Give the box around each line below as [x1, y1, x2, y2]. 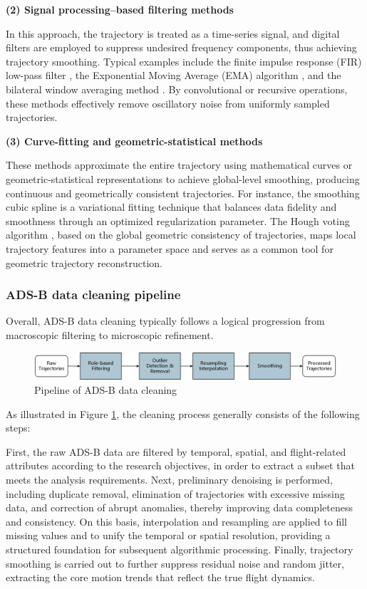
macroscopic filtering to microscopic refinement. [6, 327, 214, 342]
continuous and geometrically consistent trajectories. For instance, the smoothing [6, 185, 360, 200]
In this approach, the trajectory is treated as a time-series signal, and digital [6, 26, 340, 41]
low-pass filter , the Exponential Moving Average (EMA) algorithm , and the [6, 68, 341, 83]
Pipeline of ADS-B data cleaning [34, 382, 177, 397]
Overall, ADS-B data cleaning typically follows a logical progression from [6, 313, 325, 328]
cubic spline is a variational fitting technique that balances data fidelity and [6, 199, 337, 214]
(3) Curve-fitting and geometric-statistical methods [6, 133, 263, 148]
